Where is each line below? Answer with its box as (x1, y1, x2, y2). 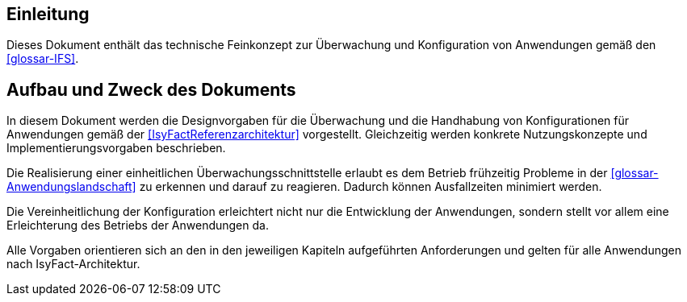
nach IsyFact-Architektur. (6, 257, 140, 271)
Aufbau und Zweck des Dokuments (6, 79, 296, 100)
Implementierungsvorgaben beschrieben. (6, 141, 226, 155)
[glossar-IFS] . (6, 52, 79, 66)
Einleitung (6, 4, 90, 24)
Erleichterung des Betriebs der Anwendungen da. (6, 218, 269, 233)
